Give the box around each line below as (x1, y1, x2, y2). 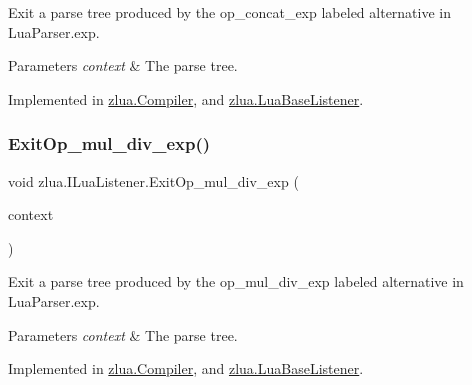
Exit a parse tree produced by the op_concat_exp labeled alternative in (8, 2, 452, 22)
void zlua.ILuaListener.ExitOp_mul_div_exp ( (8, 170, 299, 191)
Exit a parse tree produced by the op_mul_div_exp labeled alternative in (8, 271, 464, 292)
